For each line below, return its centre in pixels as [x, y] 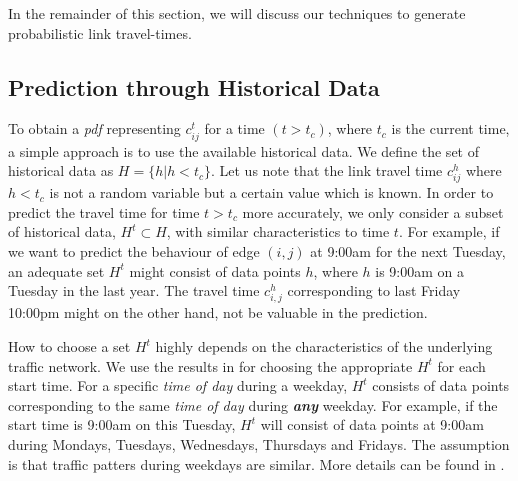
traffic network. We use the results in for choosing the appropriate [210, 365]
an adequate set [56, 270]
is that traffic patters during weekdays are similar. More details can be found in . [256, 463]
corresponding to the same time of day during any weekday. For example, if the [253, 404]
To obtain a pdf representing [94, 128]
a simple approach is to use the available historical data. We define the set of [243, 150]
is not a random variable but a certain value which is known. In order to [271, 192]
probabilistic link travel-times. [100, 32]
